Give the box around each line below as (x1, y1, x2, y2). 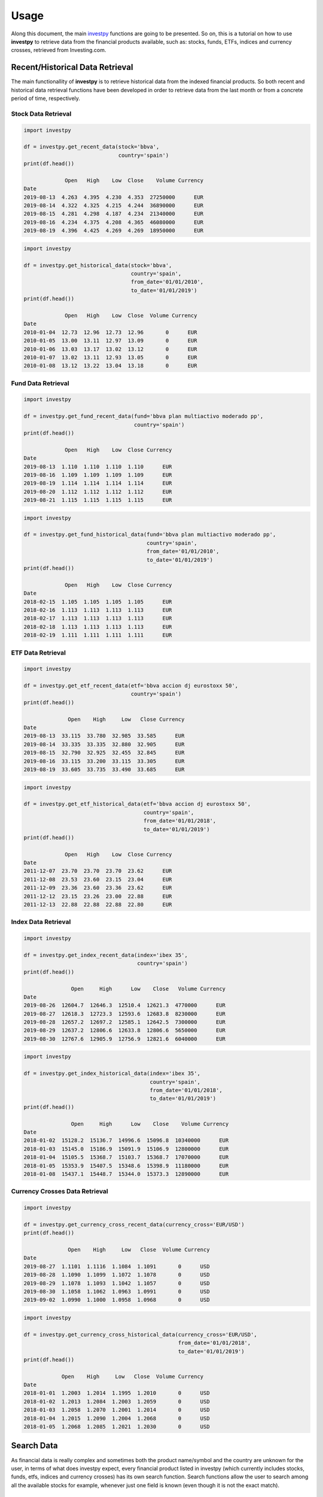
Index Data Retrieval (11, 918, 71, 926)
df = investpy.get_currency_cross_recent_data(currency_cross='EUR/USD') (23, 1221, 245, 1228)
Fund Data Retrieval (11, 379, 69, 387)
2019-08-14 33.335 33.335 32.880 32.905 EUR (23, 741, 185, 748)
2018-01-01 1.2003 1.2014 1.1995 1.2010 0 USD (23, 1390, 210, 1396)
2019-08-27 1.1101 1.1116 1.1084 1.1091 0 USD (23, 1263, 210, 1269)
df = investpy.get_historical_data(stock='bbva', (23, 262, 172, 269)
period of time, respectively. (11, 95, 81, 102)
